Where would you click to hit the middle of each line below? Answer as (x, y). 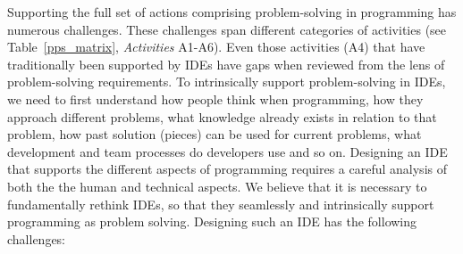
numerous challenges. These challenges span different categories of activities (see (227, 29)
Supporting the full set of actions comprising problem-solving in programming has (232, 12)
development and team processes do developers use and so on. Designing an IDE (227, 151)
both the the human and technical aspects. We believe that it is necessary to (217, 186)
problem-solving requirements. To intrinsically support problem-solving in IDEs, (227, 82)
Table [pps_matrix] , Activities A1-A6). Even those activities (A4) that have (216, 47)
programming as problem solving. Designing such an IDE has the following (212, 221)
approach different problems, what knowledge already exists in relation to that (222, 116)
